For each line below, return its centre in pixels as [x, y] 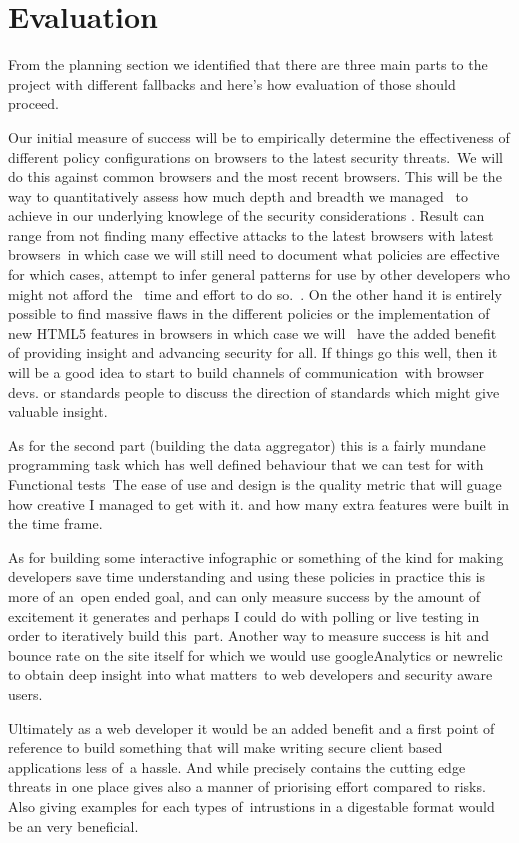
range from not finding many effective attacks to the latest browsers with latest [251, 234]
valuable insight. [58, 411]
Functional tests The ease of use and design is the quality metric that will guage [255, 484]
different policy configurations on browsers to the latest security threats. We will [255, 156]
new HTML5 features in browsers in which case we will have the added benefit [252, 332]
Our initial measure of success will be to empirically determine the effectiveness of [259, 136]
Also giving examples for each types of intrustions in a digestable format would [251, 805]
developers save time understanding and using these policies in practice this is [247, 576]
